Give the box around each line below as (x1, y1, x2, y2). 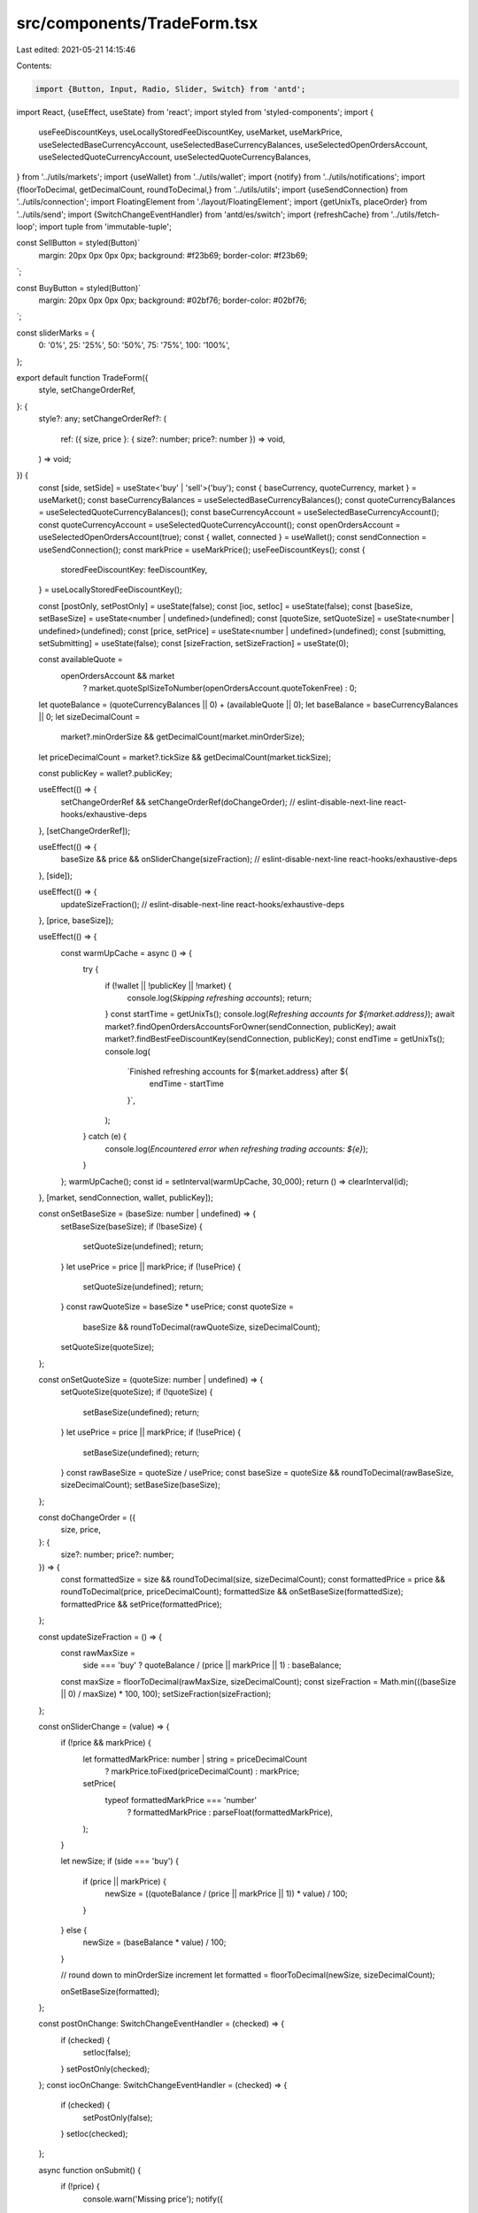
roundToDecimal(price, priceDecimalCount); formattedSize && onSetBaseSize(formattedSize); (60, 1586, 404, 1597)
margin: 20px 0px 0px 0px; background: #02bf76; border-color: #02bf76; (38, 295, 307, 305)
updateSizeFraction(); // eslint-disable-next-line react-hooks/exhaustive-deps (60, 898, 345, 909)
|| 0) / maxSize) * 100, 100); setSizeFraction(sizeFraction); (60, 1689, 272, 1700)
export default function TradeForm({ (16, 372, 149, 382)
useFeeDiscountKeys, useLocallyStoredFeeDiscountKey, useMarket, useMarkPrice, (38, 127, 343, 137)
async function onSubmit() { (38, 2164, 142, 2175)
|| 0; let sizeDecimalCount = (38, 711, 141, 721)
